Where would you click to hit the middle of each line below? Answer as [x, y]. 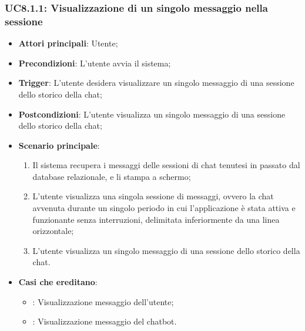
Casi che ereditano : [58, 282]
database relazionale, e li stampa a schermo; [112, 176]
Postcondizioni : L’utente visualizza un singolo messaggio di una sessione [152, 114]
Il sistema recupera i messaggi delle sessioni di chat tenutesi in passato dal [166, 165]
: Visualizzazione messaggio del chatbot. [105, 321]
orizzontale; [53, 231]
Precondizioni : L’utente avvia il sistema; [95, 63]
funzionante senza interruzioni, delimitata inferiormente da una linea [156, 219]
